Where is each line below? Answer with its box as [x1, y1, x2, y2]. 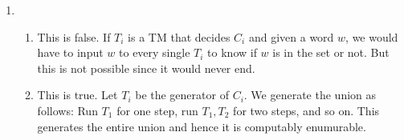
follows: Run [37, 102, 98, 118]
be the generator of [135, 86, 229, 103]
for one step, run [116, 102, 198, 118]
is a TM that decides [128, 28, 231, 45]
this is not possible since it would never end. [37, 59, 255, 76]
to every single [119, 44, 190, 61]
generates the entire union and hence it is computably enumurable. [37, 118, 366, 134]
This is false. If [37, 28, 111, 45]
